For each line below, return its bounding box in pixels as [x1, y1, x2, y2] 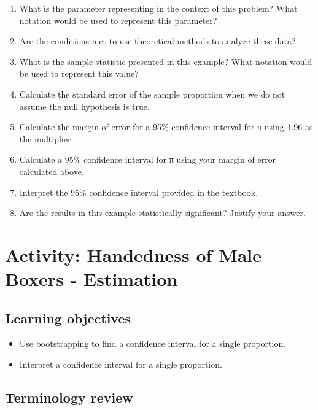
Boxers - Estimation [5, 266, 178, 292]
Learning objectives [5, 308, 131, 327]
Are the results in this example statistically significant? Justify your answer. [19, 206, 306, 219]
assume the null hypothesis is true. [19, 99, 150, 112]
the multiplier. [19, 132, 74, 145]
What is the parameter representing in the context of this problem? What [19, 2, 298, 14]
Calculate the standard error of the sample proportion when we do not [19, 87, 285, 100]
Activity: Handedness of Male [5, 242, 262, 267]
